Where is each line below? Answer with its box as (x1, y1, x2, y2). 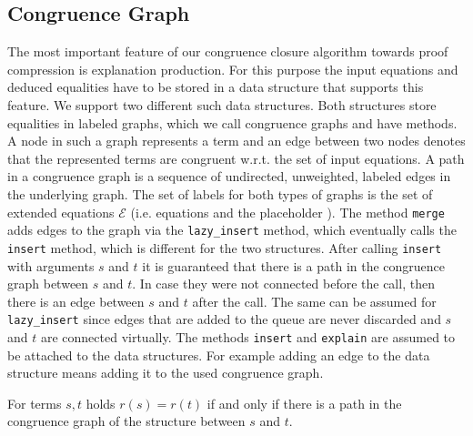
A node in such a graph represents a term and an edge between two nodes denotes (7, 131, 466, 150)
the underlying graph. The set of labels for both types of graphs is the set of (7, 184, 433, 203)
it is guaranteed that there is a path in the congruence (142, 256, 446, 275)
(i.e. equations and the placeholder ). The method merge (130, 202, 445, 221)
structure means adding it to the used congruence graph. (7, 363, 324, 382)
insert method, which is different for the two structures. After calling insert (7, 238, 442, 257)
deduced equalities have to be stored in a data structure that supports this (7, 77, 424, 96)
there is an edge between (7, 291, 145, 310)
